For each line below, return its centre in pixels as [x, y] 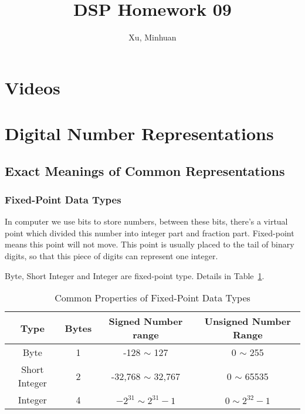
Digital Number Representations [139, 133]
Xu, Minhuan [152, 37]
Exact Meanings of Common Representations [145, 170]
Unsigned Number [248, 321]
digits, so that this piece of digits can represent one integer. [111, 256]
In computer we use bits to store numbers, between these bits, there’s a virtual [146, 221]
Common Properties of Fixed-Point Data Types [152, 298]
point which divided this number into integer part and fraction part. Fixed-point [150, 233]
